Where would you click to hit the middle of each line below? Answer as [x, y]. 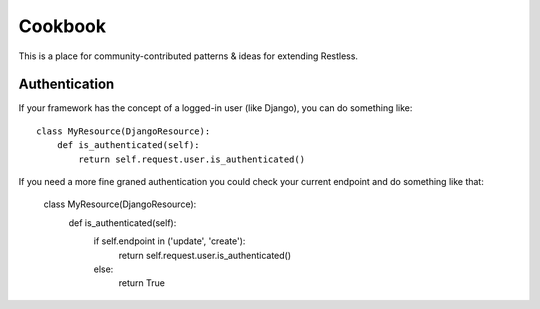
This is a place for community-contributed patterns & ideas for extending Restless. [188, 56]
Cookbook [62, 26]
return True [141, 283]
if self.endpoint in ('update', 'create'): [169, 241]
